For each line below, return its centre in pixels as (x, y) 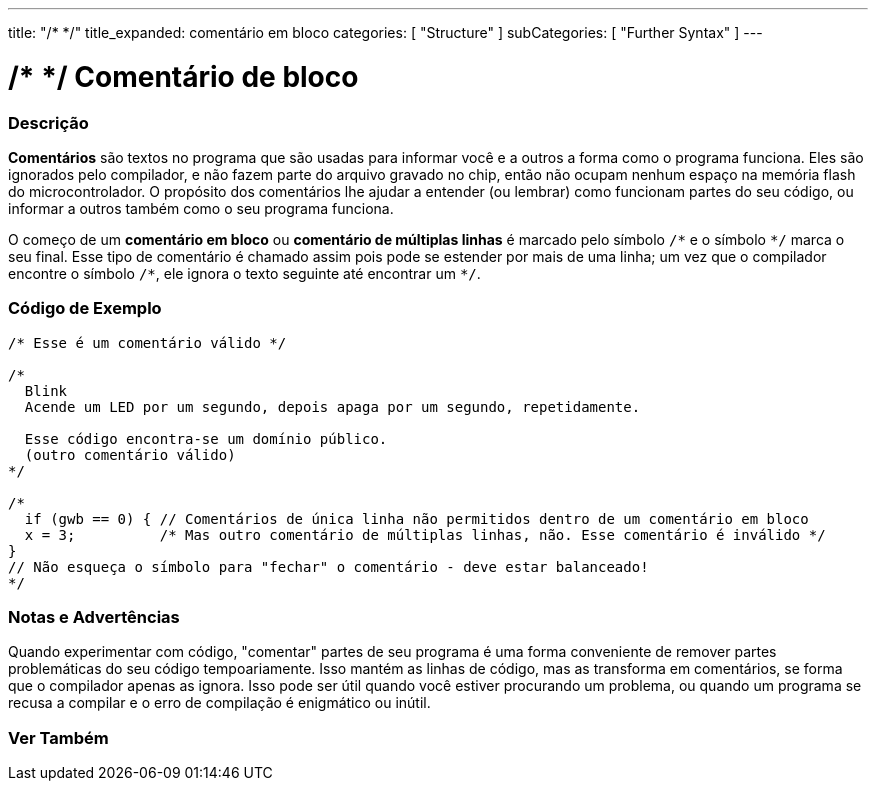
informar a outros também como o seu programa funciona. (201, 208)
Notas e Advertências (94, 617)
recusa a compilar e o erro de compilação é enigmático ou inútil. (219, 703)
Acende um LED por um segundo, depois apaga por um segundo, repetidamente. (332, 406)
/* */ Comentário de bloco (183, 76)
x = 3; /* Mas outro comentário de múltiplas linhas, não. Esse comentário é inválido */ (425, 534)
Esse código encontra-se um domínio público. (206, 438)
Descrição (48, 122)
